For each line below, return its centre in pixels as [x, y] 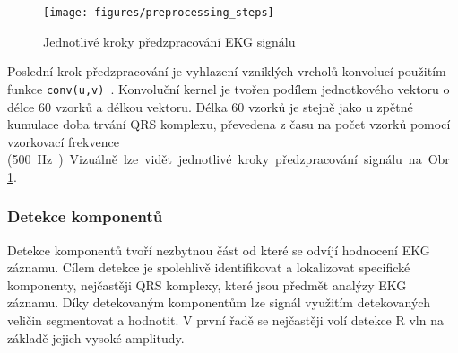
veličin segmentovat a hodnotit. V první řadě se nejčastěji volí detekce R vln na [225, 320]
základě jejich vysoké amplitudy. [96, 337]
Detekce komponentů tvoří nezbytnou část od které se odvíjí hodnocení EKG [219, 250]
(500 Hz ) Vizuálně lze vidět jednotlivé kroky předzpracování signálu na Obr [229, 159]
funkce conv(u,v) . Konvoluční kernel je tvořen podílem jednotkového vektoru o [229, 88]
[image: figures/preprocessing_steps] [159, 13]
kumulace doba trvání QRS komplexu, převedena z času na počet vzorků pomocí [229, 124]
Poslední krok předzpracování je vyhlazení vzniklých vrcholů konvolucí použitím [227, 71]
